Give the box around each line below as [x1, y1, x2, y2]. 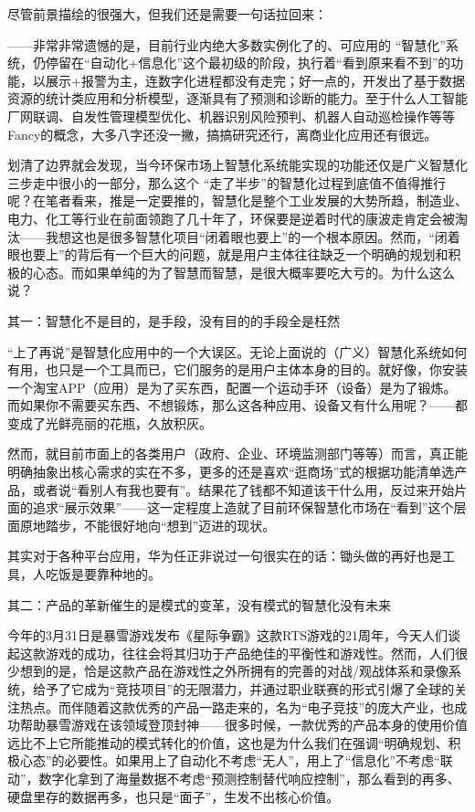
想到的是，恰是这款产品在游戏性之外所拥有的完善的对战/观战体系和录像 [19, 661, 449, 680]
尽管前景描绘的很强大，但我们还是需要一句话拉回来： [7, 5, 327, 23]
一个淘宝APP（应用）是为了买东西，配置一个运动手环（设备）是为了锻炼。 [7, 377, 457, 396]
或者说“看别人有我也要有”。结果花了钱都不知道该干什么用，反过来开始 [32, 480, 455, 499]
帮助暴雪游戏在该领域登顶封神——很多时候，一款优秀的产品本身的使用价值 [19, 715, 468, 734]
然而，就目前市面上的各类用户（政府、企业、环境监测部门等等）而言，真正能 [7, 444, 468, 463]
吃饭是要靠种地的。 [45, 564, 161, 584]
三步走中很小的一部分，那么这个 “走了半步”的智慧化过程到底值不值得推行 [7, 173, 446, 192]
